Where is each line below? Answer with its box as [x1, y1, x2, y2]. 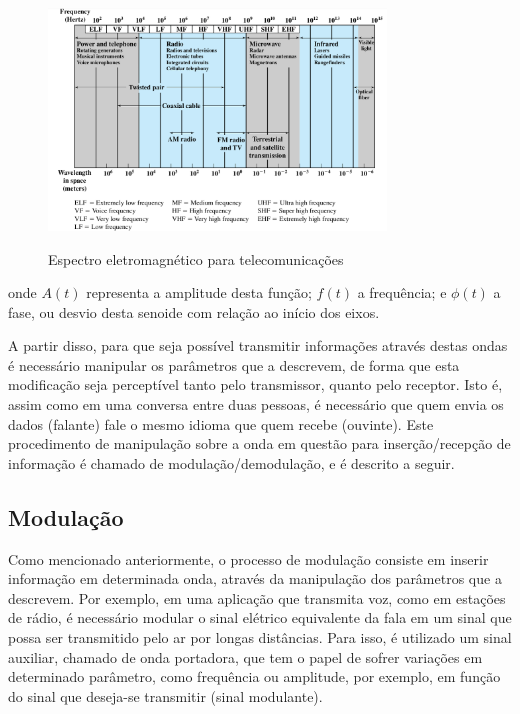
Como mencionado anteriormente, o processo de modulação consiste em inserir [8, 548, 489, 569]
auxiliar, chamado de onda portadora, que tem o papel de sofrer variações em [8, 646, 483, 667]
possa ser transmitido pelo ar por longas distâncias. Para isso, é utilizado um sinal [8, 627, 512, 648]
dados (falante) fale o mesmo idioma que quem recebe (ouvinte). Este [8, 413, 434, 434]
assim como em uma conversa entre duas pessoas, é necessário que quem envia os [8, 394, 504, 415]
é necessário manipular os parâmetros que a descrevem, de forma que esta [8, 354, 460, 375]
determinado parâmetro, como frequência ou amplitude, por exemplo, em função [8, 666, 501, 687]
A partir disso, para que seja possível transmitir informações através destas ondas [8, 335, 508, 356]
